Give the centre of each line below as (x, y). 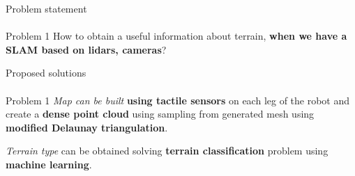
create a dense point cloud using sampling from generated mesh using (160, 114)
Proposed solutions (46, 73)
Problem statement (46, 8)
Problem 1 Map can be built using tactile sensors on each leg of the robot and (178, 100)
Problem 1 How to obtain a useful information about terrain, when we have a (176, 36)
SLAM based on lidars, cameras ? (86, 49)
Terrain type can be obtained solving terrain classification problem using (167, 151)
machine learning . (49, 164)
